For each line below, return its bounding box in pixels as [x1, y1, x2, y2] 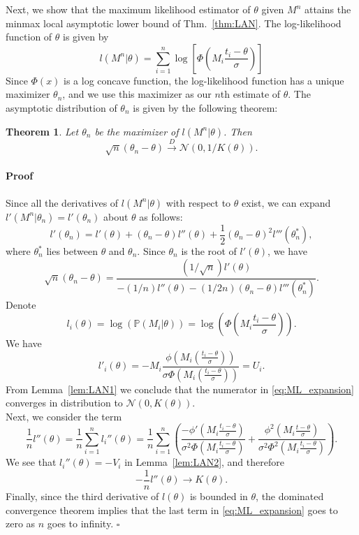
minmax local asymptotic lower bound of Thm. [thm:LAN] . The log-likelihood [6, 15, 342, 30]
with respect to [166, 195, 231, 210]
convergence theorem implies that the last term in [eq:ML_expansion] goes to [6, 502, 338, 517]
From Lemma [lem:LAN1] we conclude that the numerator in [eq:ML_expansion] [6, 381, 354, 396]
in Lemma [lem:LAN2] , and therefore [124, 455, 284, 469]
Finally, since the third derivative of [6, 488, 159, 503]
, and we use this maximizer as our [62, 87, 212, 101]
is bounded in [189, 488, 248, 503]
